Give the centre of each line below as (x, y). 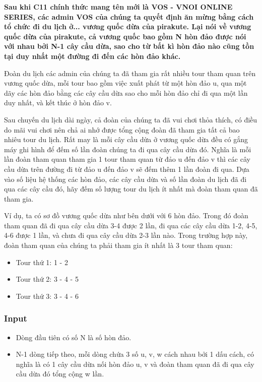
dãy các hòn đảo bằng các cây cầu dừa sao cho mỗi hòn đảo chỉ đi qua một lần (126, 92)
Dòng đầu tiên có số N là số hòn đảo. (74, 337)
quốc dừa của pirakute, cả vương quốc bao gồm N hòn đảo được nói (125, 36)
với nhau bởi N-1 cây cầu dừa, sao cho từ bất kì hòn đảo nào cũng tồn (129, 46)
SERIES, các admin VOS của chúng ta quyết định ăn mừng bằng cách (129, 16)
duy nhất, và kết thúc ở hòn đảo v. (58, 103)
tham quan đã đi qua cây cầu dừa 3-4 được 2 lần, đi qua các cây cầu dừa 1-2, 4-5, (131, 225)
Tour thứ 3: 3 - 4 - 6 (47, 296)
